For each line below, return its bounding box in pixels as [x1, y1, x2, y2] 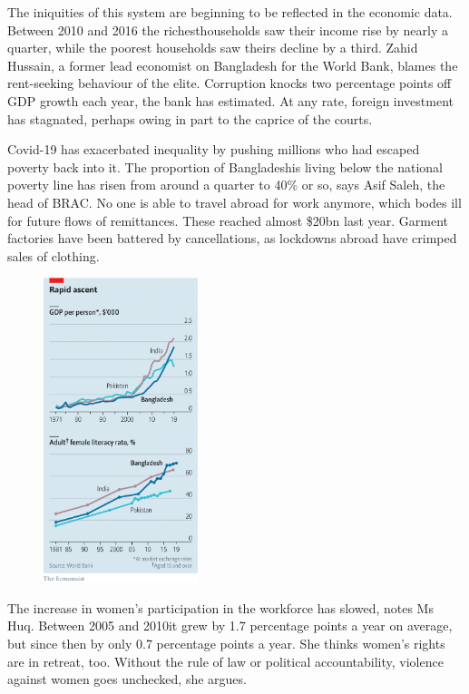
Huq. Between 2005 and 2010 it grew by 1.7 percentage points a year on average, [7, 616, 453, 635]
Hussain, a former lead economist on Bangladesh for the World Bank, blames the [7, 55, 458, 74]
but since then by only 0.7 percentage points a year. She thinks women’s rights [7, 634, 445, 652]
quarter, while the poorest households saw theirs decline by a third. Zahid [7, 38, 418, 57]
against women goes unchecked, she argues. [7, 670, 247, 689]
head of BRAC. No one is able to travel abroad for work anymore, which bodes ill [7, 192, 462, 211]
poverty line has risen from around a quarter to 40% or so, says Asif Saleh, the [7, 175, 445, 194]
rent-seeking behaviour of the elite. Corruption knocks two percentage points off [7, 73, 452, 93]
